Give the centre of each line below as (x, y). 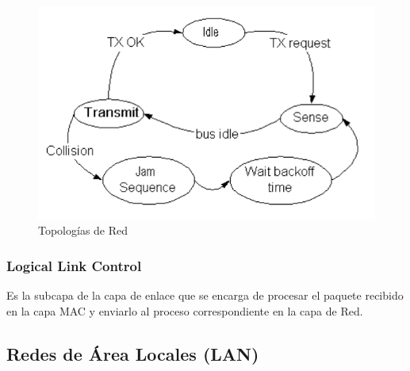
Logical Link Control (74, 265)
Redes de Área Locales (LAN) (133, 353)
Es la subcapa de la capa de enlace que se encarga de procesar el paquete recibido (205, 295)
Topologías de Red (83, 230)
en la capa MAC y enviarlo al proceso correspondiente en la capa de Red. (185, 310)
